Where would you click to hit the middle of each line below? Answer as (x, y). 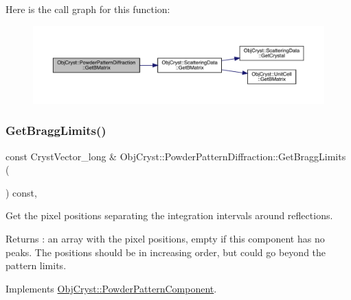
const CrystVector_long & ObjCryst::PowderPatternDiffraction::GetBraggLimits (176, 156)
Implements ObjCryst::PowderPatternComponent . (111, 288)
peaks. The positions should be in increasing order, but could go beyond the (166, 252)
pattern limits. (36, 265)
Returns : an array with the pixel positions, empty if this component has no (165, 239)
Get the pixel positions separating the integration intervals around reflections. (169, 215)
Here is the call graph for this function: (88, 9)
